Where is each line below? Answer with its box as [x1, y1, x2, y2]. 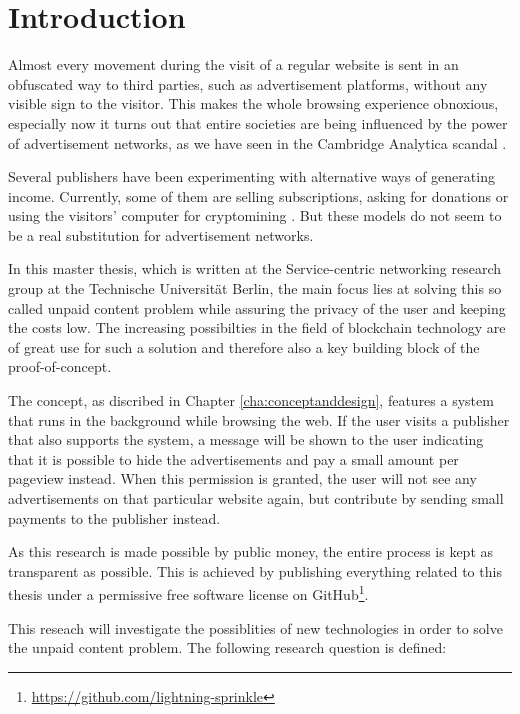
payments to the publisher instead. [8, 507, 221, 528]
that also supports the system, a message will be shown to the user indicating [8, 429, 484, 450]
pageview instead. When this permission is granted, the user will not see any [8, 468, 477, 489]
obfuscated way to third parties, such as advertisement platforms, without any [8, 73, 488, 94]
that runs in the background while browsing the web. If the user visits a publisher [8, 409, 510, 430]
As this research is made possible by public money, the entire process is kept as [8, 541, 494, 562]
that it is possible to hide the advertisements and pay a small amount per [8, 448, 459, 469]
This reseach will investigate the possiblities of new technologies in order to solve [8, 617, 503, 638]
